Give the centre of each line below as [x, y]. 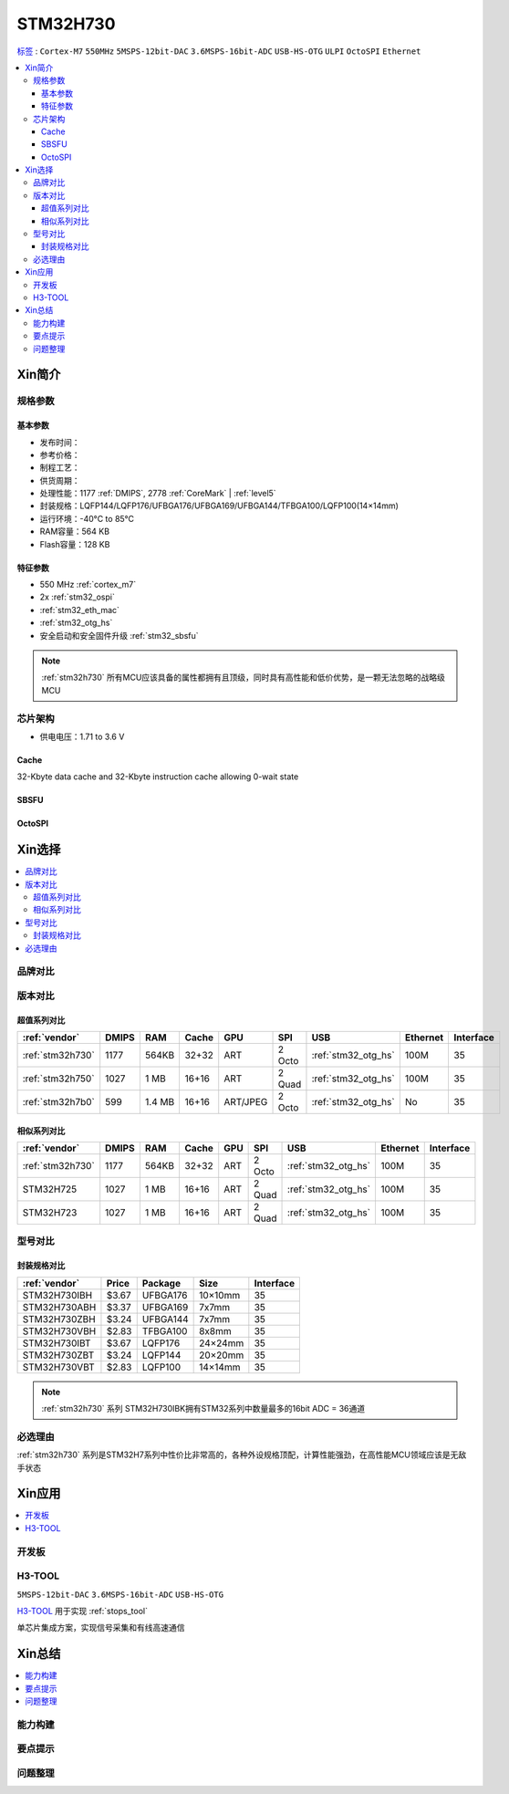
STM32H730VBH [59, 1330]
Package [161, 1283]
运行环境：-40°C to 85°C [87, 518]
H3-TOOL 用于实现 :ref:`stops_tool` [82, 1611]
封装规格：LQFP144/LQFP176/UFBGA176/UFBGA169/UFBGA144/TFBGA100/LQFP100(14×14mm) [219, 506]
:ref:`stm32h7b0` [59, 1102]
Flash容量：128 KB [75, 544]
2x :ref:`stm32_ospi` [78, 597]
